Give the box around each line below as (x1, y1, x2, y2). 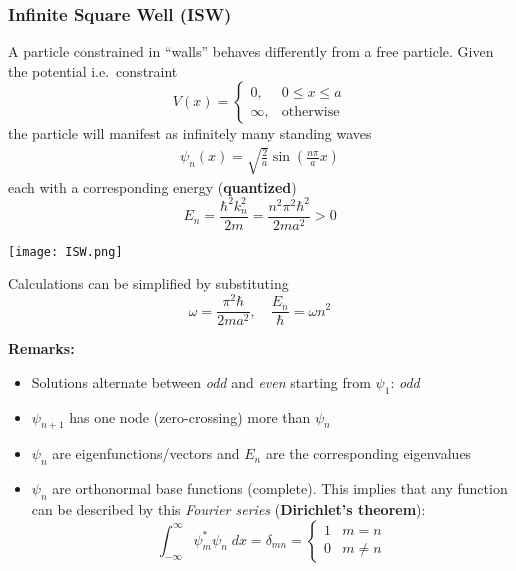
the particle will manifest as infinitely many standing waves (8, 123, 372, 144)
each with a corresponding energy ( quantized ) (8, 176, 297, 197)
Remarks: (8, 338, 75, 359)
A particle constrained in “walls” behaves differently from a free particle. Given (8, 41, 494, 62)
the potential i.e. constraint (8, 60, 178, 81)
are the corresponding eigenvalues (265, 443, 472, 464)
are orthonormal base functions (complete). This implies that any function (52, 478, 508, 499)
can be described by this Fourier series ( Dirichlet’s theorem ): (31, 498, 426, 519)
